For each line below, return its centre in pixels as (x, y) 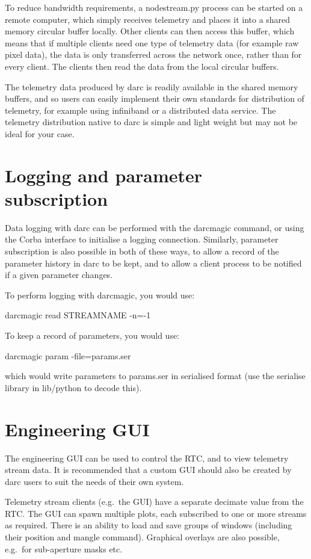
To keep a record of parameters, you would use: (92, 335)
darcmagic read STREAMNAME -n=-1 (78, 315)
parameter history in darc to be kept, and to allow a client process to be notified (153, 263)
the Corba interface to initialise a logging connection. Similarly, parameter (142, 239)
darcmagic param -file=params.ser (68, 355)
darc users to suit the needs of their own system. (94, 481)
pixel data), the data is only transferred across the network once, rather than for (153, 54)
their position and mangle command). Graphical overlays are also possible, (142, 537)
